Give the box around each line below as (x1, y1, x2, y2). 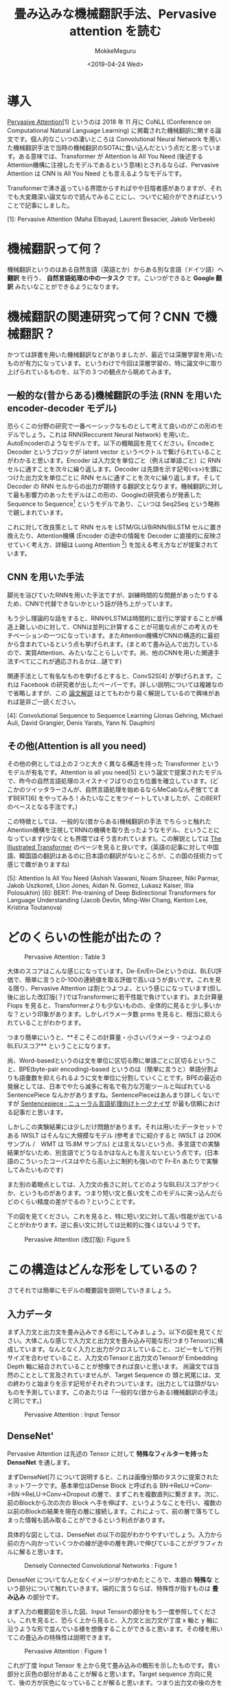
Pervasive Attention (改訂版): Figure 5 (24, 1235, 130, 1244)
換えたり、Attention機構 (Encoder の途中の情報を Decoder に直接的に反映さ (7, 531, 222, 540)
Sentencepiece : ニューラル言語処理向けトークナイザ (20, 1099, 171, 1108)
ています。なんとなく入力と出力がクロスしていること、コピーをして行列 (19, 1345, 222, 1353)
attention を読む (69, 23, 161, 39)
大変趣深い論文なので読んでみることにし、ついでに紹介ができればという (19, 192, 223, 200)
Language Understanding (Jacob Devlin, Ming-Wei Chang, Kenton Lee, (7, 896, 208, 904)
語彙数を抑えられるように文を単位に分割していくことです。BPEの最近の (19, 1074, 222, 1082)
